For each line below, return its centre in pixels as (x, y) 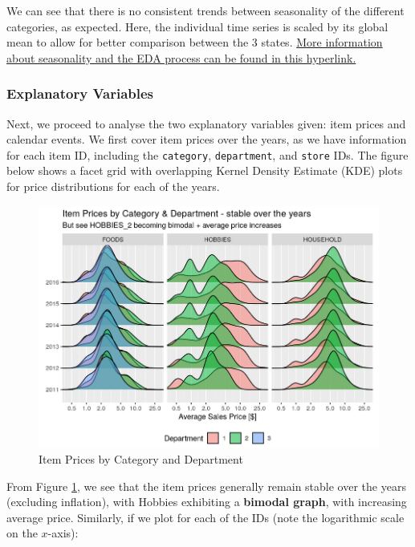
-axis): (63, 533)
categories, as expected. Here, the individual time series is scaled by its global (197, 26)
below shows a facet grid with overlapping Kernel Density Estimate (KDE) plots (205, 170)
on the (22, 533)
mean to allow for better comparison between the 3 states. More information (195, 42)
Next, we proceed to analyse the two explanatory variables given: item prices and (206, 123)
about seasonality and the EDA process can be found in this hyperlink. (181, 57)
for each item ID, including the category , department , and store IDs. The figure (207, 154)
